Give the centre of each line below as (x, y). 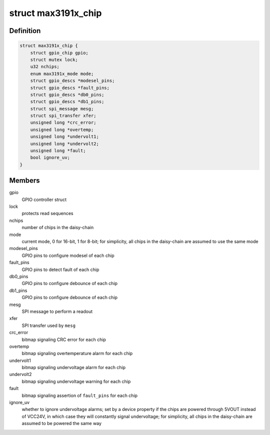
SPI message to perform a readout (57, 311)
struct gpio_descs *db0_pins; (67, 94)
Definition (25, 31)
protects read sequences (47, 213)
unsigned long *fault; (58, 151)
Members (24, 181)
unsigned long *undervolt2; (65, 143)
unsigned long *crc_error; (63, 123)
